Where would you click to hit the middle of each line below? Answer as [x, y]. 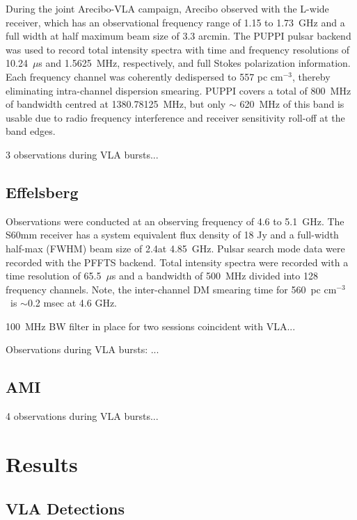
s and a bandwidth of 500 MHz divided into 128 [215, 276]
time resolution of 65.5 [54, 276]
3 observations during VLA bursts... [82, 154]
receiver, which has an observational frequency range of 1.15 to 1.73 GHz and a [175, 22]
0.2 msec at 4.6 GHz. [72, 303]
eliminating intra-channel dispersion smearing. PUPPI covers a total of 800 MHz [178, 90]
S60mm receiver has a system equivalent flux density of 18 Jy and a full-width [172, 235]
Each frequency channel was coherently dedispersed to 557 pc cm [144, 76]
